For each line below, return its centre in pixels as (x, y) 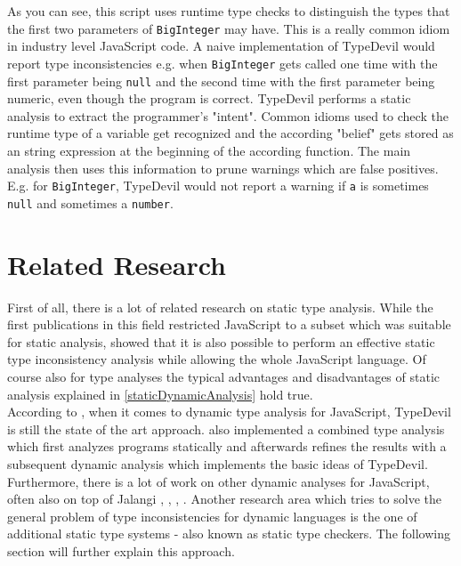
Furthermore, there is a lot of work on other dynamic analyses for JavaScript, (218, 481)
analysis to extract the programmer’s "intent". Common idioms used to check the (228, 115)
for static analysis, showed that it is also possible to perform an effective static (221, 341)
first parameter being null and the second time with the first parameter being (221, 81)
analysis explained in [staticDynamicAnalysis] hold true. (160, 394)
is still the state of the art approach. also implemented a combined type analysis (226, 429)
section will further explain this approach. (121, 550)
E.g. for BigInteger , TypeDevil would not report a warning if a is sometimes (218, 186)
